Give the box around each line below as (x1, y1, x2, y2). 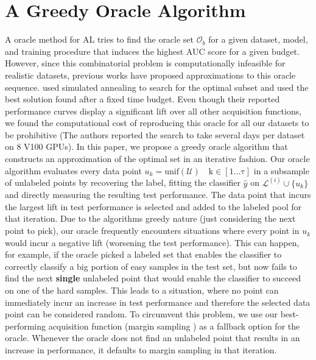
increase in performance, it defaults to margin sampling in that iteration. (5, 344, 277, 356)
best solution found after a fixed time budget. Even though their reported (5, 93, 280, 105)
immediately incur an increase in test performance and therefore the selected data (5, 295, 311, 308)
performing (5, 319, 46, 332)
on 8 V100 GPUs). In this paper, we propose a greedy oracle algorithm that (5, 140, 288, 153)
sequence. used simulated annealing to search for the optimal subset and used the (5, 80, 309, 93)
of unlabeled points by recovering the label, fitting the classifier (5, 176, 241, 189)
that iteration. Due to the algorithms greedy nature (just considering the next (5, 212, 296, 225)
